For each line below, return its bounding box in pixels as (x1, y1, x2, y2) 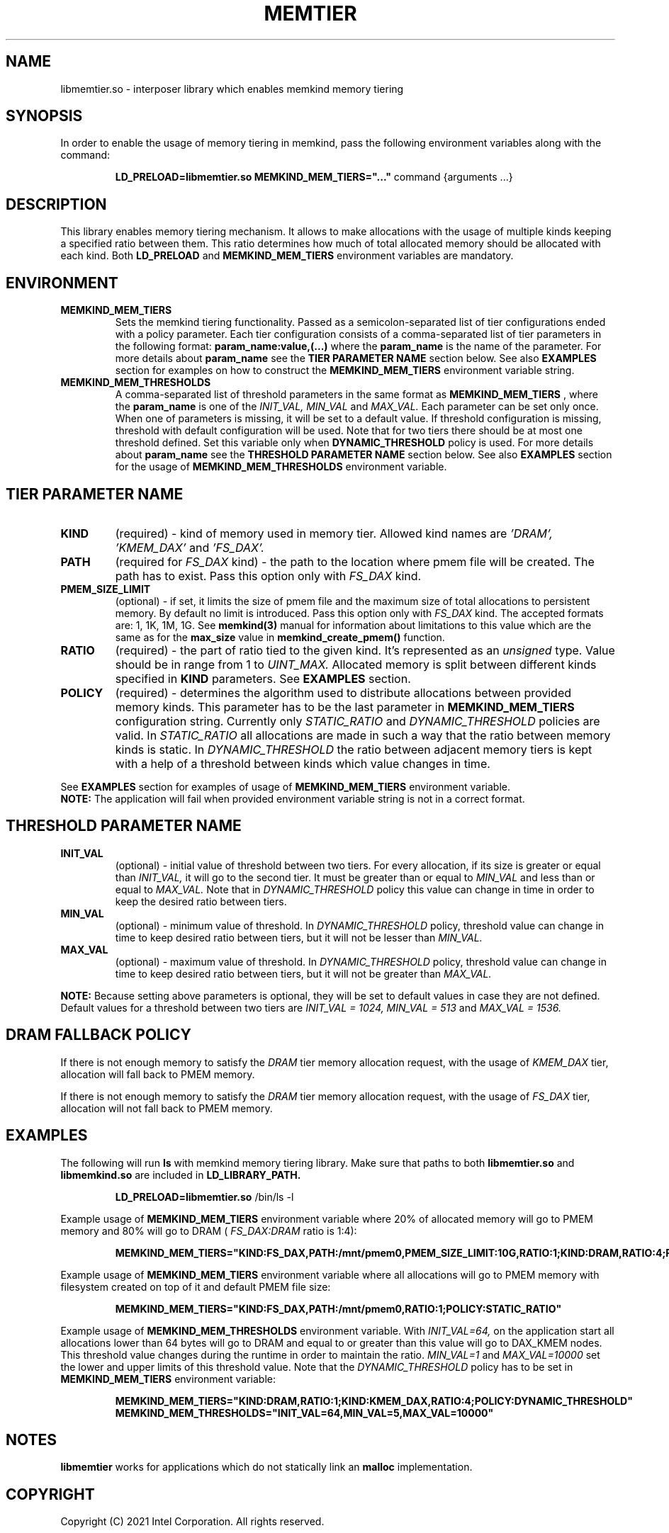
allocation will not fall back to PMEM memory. (60, 1102, 273, 1114)
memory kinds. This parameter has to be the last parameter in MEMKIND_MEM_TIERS (115, 699, 575, 714)
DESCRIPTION (6, 195, 107, 213)
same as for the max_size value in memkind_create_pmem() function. (115, 630, 445, 643)
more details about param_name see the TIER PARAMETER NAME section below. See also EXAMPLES (115, 352, 597, 365)
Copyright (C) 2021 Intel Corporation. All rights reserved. (60, 1515, 325, 1528)
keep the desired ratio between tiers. (115, 895, 287, 907)
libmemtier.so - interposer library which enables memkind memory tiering (60, 82, 404, 95)
